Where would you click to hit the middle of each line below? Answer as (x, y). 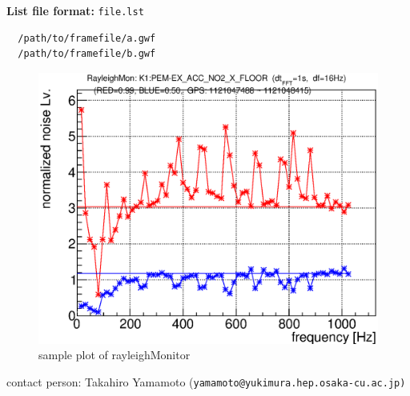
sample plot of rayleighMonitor (115, 355)
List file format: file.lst (75, 10)
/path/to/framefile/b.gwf (87, 54)
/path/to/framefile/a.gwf (87, 38)
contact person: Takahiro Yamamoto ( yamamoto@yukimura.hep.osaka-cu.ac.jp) (206, 381)
